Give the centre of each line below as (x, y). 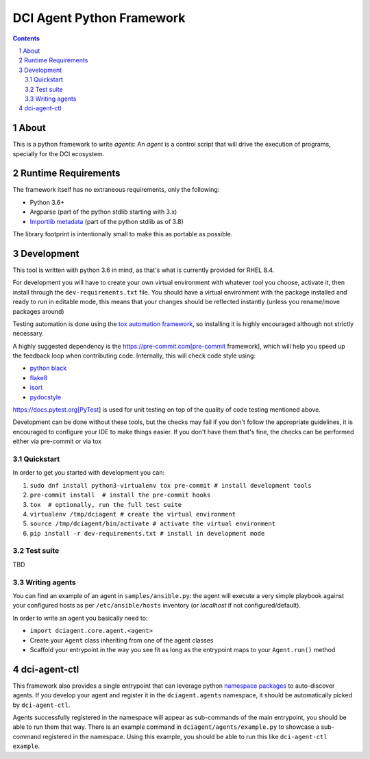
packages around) (38, 311)
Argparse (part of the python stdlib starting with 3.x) (103, 212)
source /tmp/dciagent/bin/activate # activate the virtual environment (153, 524)
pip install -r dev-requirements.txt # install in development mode (147, 533)
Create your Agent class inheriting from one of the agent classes (122, 640)
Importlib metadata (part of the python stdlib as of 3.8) (107, 221)
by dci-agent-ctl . (41, 705)
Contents (26, 38)
